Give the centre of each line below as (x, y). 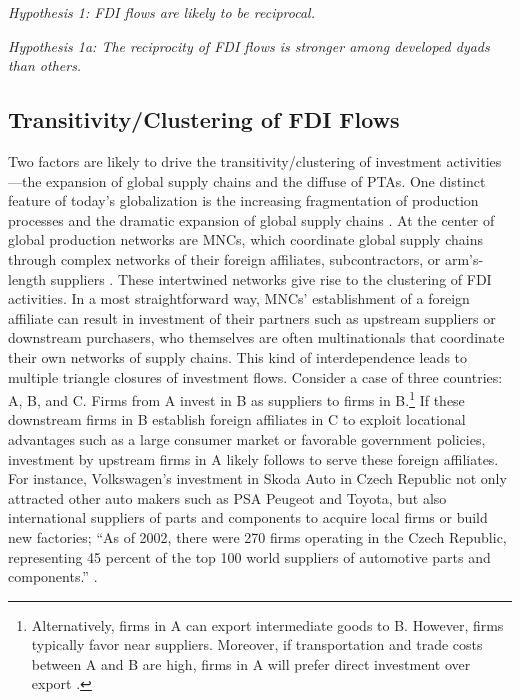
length (27, 278)
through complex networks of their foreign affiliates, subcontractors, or (224, 258)
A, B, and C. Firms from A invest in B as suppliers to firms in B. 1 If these (236, 398)
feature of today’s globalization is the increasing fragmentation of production (243, 200)
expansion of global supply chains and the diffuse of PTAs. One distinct (266, 180)
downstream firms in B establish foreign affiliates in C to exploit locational (237, 419)
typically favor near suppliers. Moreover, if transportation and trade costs (257, 644)
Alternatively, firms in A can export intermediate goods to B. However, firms (267, 624)
